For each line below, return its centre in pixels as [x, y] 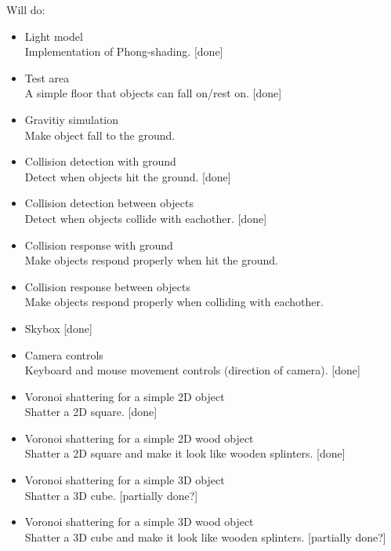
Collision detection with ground [100, 161]
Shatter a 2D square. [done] [91, 412]
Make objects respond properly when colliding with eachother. [174, 302]
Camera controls [64, 354]
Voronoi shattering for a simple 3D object [125, 480]
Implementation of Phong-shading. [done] [124, 51]
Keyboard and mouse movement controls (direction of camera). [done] [192, 370]
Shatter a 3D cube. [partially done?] [111, 495]
